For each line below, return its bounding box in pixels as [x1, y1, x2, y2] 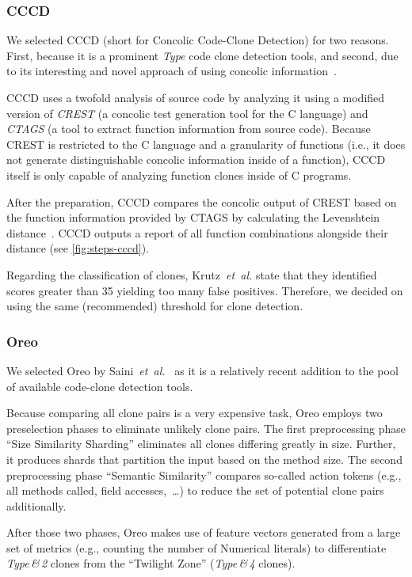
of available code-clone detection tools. [6, 378, 193, 394]
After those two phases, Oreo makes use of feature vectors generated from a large [6, 524, 401, 541]
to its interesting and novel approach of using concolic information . [6, 63, 337, 79]
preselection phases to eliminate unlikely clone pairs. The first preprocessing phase [6, 419, 406, 436]
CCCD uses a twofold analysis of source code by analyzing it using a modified [6, 89, 385, 105]
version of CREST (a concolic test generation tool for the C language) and [6, 104, 368, 121]
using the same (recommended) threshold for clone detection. [6, 298, 303, 314]
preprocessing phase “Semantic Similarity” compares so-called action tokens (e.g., [6, 466, 402, 483]
